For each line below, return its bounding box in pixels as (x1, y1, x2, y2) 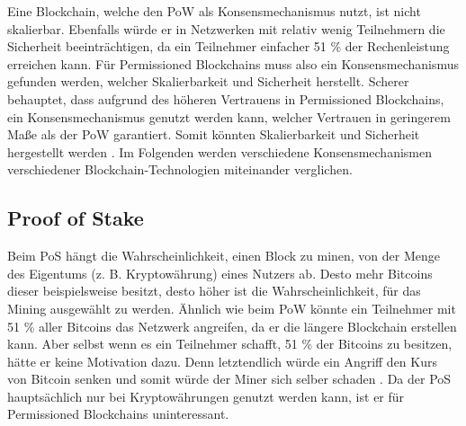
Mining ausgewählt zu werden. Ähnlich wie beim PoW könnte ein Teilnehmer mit (7, 298, 456, 317)
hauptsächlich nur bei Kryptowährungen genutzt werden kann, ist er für (7, 386, 405, 405)
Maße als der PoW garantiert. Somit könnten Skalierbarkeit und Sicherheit (7, 125, 420, 144)
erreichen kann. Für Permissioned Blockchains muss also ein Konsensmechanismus (7, 54, 460, 73)
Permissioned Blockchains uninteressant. (7, 404, 229, 423)
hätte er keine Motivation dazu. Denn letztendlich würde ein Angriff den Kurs (7, 351, 438, 370)
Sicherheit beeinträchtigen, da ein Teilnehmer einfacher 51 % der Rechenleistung (7, 37, 450, 56)
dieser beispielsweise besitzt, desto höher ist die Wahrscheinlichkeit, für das (7, 281, 421, 300)
